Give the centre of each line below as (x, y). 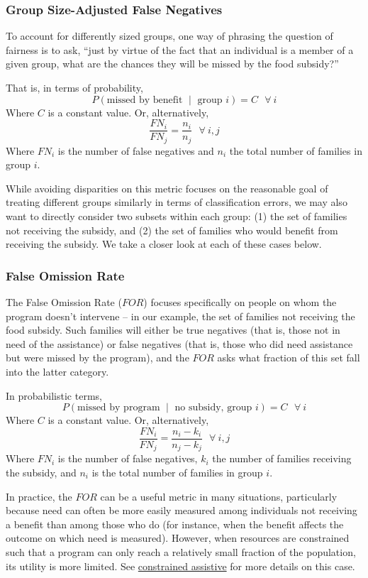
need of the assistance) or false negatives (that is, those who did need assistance (179, 343)
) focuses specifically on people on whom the (240, 302)
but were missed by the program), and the (97, 358)
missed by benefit (145, 100)
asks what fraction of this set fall (289, 358)
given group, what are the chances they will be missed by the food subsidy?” (172, 64)
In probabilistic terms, (54, 395)
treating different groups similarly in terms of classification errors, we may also (177, 202)
